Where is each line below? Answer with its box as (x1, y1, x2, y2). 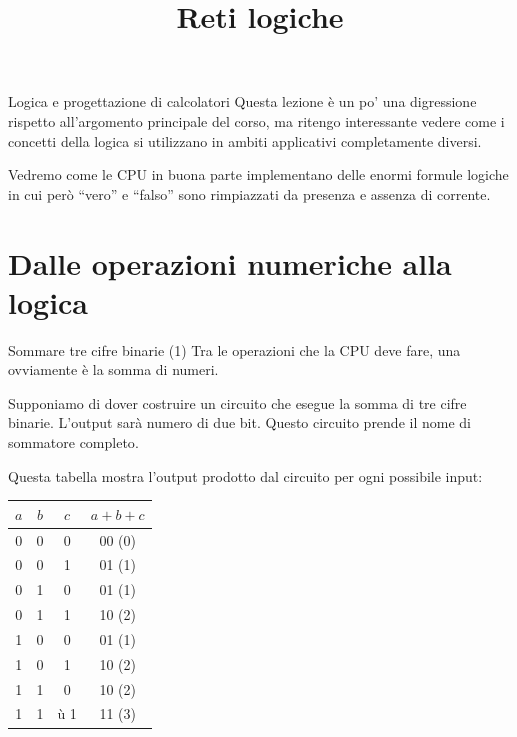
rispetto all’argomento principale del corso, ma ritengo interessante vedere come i (8, 110, 505, 131)
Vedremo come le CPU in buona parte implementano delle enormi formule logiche (8, 164, 509, 185)
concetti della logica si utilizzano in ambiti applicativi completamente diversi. (8, 130, 482, 151)
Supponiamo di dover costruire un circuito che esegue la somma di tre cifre (8, 392, 467, 413)
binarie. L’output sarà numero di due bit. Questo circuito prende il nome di (8, 412, 471, 433)
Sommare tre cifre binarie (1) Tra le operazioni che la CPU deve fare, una (8, 339, 461, 360)
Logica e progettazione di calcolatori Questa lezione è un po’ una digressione (8, 91, 477, 112)
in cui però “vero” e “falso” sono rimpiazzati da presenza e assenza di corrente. (8, 183, 491, 204)
